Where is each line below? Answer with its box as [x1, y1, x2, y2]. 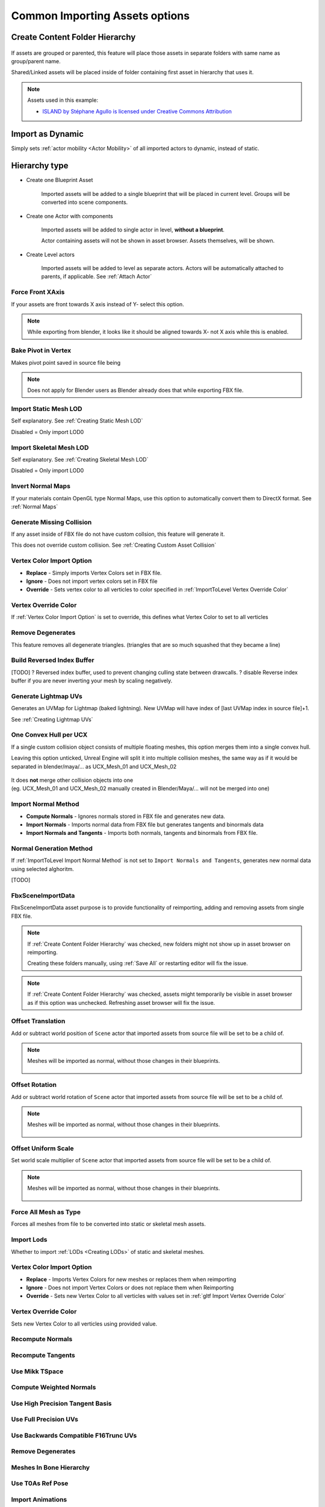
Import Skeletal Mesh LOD [11, 443, 89, 451]
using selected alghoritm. [11, 865, 75, 872]
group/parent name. [11, 57, 61, 64]
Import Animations [11, 1496, 67, 1503]
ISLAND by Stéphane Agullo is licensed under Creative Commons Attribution [42, 107, 232, 115]
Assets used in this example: [27, 96, 99, 104]
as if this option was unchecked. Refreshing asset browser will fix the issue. [27, 999, 215, 1006]
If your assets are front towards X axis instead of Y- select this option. [11, 300, 185, 307]
